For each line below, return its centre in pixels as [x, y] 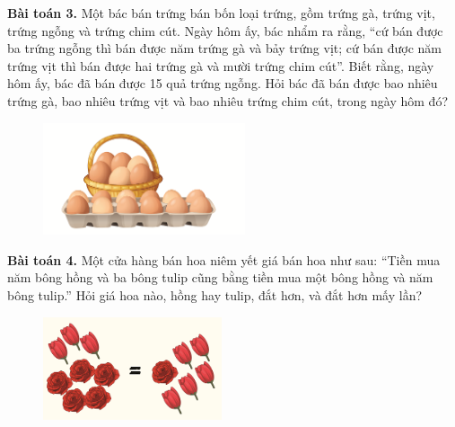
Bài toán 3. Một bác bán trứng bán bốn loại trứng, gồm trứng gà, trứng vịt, [221, 13]
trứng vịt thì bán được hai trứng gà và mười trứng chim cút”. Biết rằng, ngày [221, 65]
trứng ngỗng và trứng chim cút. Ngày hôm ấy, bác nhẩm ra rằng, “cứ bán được [225, 30]
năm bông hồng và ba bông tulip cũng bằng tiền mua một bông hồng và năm [220, 277]
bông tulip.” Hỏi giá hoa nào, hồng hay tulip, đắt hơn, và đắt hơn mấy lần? [215, 294]
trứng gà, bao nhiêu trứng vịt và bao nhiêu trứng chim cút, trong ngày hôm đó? [227, 100]
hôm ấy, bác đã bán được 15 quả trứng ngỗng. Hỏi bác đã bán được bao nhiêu [223, 83]
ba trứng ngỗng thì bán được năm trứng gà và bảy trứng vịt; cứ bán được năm [224, 48]
